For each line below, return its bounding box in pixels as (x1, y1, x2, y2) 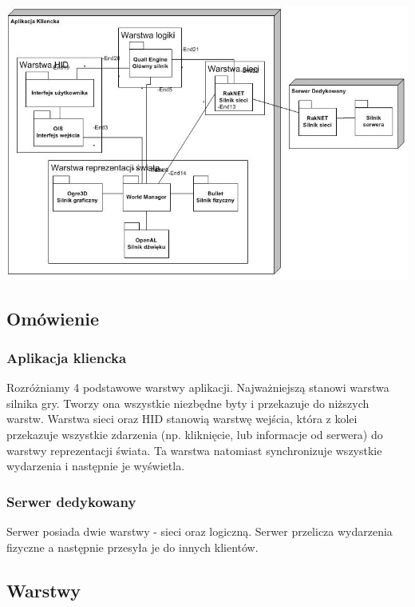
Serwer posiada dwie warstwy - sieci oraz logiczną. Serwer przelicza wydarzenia (6, 522, 393, 539)
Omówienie (6, 305, 100, 330)
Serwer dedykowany (6, 491, 136, 511)
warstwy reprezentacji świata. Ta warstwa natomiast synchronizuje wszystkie (6, 441, 382, 458)
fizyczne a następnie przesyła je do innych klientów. (6, 538, 259, 555)
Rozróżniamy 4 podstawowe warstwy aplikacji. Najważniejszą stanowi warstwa (6, 379, 389, 396)
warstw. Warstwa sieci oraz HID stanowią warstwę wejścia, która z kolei (6, 410, 358, 427)
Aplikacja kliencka (6, 347, 127, 367)
